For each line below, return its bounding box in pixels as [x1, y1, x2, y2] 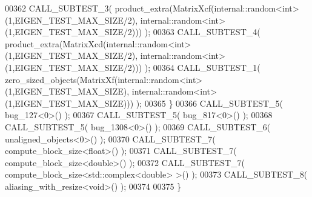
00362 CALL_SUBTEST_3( [5, 2, 112, 14]
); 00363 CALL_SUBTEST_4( [144, 25, 261, 38]
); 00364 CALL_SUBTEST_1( [144, 61, 261, 73]
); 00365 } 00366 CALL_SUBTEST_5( [136, 96, 284, 109]
